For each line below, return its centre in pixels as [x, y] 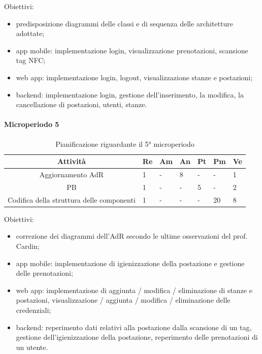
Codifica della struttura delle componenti [72, 199]
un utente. [32, 347]
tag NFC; [31, 60]
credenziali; [34, 310]
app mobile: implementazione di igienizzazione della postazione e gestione [130, 263]
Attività [72, 161]
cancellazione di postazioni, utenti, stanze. [81, 104]
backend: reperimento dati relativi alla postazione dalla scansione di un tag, [134, 327]
